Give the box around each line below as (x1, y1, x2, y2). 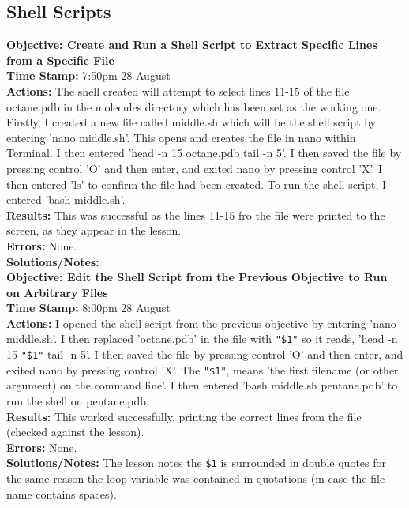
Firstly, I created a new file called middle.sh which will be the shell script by (6, 114, 377, 130)
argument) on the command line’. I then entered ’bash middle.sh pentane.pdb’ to (6, 377, 398, 393)
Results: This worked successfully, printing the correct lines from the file (6, 408, 362, 424)
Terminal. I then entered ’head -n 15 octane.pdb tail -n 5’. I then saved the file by (6, 145, 402, 161)
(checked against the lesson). (6, 423, 144, 440)
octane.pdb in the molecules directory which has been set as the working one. (6, 98, 381, 115)
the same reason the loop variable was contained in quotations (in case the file (6, 470, 385, 487)
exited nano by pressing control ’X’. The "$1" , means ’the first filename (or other (6, 361, 399, 378)
